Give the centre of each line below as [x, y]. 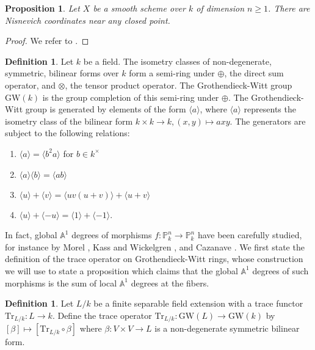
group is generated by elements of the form [106, 109]
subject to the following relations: [67, 133]
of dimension [220, 8]
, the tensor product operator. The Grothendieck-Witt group [179, 85]
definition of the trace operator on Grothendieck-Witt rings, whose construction [154, 259]
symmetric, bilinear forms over [62, 73]
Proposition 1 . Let [42, 8]
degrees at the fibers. [170, 283]
